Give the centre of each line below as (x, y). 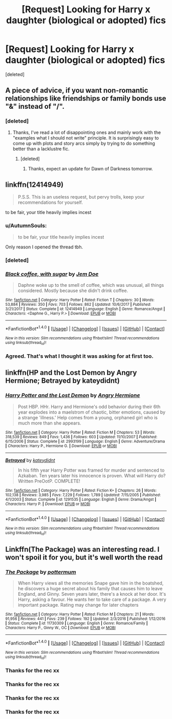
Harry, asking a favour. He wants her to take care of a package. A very (92, 599)
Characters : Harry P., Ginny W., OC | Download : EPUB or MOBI (61, 628)
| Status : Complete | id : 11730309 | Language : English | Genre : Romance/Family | (77, 624)
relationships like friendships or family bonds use (86, 99)
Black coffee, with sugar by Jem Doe (52, 274)
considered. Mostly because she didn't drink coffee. (73, 290)
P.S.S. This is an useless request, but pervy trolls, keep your (81, 197)
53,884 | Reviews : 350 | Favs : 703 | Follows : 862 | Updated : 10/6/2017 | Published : (78, 304)
